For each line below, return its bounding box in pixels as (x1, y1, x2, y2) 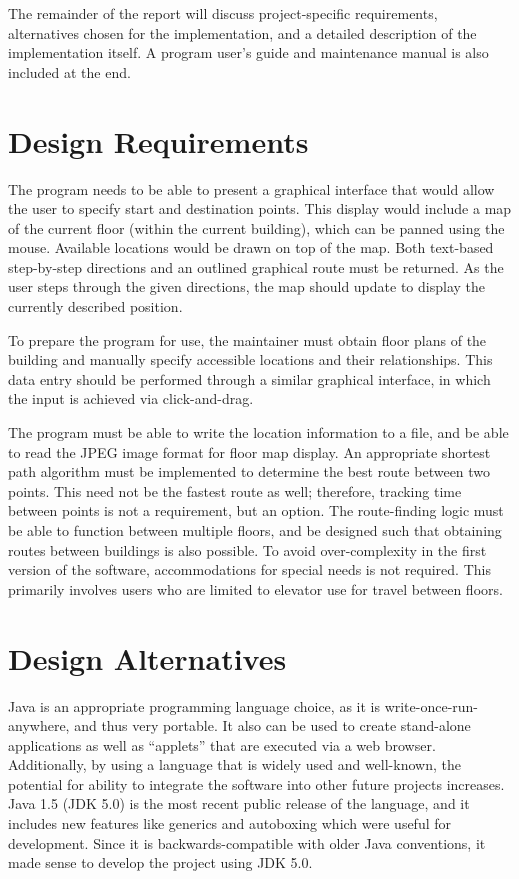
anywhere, (8, 715, 70, 736)
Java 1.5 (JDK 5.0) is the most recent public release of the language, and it (8, 793, 470, 814)
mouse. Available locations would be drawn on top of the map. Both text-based (8, 237, 494, 258)
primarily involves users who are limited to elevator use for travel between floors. (8, 578, 503, 599)
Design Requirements (8, 120, 309, 161)
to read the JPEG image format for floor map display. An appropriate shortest (8, 441, 491, 462)
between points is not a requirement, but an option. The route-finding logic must (8, 500, 504, 521)
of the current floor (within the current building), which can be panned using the (8, 217, 505, 238)
